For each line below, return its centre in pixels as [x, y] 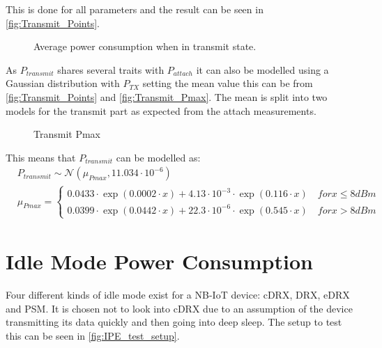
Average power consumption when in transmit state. [145, 46]
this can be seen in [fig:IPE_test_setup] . [93, 335]
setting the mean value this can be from [228, 83]
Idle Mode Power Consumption [159, 261]
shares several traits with [111, 69]
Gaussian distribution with [63, 83]
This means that [41, 157]
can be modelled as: [158, 157]
